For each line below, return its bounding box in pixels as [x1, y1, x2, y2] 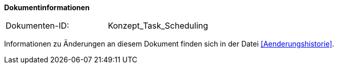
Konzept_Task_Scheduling [108, 20, 208, 31]
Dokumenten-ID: [6, 20, 69, 31]
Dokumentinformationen [4, 3, 90, 12]
